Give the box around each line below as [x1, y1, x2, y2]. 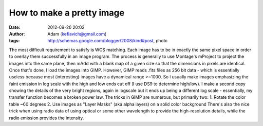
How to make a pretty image [9, 7, 125, 18]
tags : [9, 38, 20, 44]
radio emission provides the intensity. [9, 115, 84, 121]
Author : [9, 31, 25, 36]
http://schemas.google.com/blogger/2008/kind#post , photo [47, 38, 168, 44]
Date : [9, 24, 20, 30]
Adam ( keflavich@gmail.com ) [47, 31, 107, 36]
